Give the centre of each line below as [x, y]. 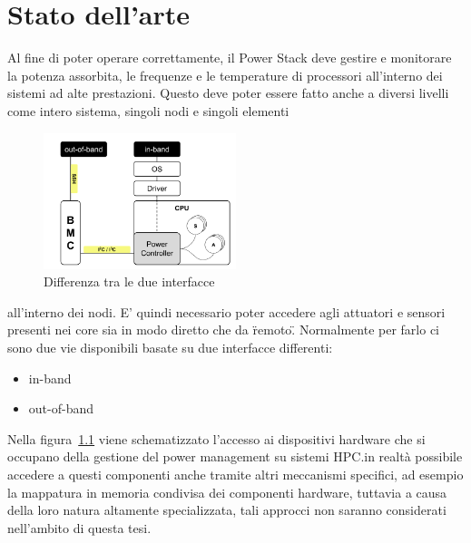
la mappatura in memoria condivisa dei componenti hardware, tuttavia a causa [227, 492]
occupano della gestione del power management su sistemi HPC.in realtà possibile [235, 456]
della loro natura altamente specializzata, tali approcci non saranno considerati [227, 510]
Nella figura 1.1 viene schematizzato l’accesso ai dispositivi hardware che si [216, 438]
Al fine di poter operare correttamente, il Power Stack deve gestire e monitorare [230, 58]
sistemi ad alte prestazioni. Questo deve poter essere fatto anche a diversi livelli [228, 93]
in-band [50, 378]
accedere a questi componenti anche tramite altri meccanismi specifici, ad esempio [235, 475]
